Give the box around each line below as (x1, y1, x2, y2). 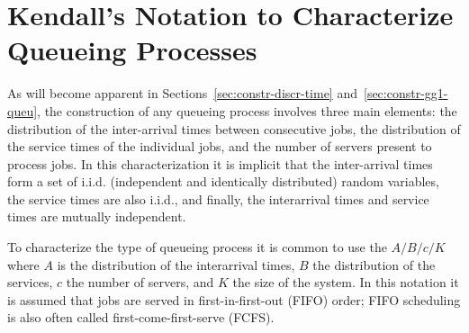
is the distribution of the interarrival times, (57, 255, 295, 274)
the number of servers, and (66, 273, 214, 292)
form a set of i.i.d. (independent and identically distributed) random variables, (7, 172, 439, 191)
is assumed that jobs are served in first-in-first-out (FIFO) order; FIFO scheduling (7, 290, 461, 309)
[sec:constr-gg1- (364, 84, 448, 103)
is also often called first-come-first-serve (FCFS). (7, 308, 275, 327)
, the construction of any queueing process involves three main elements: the (37, 101, 457, 120)
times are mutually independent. (7, 207, 186, 226)
